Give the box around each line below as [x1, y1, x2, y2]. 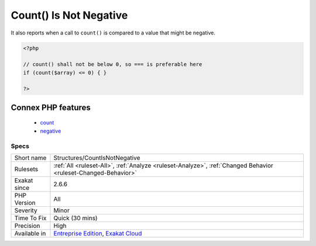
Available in [14, 230, 46, 238]
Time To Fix [14, 214, 47, 222]
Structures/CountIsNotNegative [53, 154, 140, 162]
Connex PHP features [11, 102, 91, 112]
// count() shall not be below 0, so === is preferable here [23, 61, 202, 68]
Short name [14, 154, 47, 162]
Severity [14, 206, 37, 214]
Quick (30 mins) [53, 214, 98, 222]
